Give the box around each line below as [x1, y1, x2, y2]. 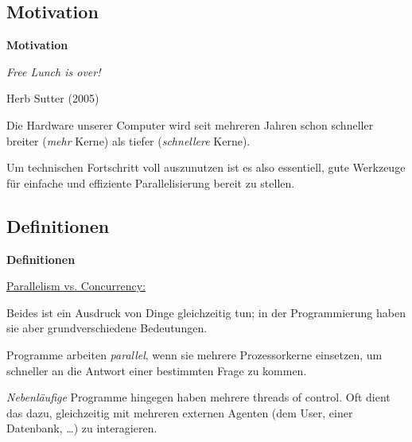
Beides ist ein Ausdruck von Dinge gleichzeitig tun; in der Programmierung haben [6, 304, 406, 320]
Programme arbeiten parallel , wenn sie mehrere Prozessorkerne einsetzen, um [6, 346, 383, 363]
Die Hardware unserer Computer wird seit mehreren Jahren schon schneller [6, 116, 374, 133]
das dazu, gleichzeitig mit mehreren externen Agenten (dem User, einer [6, 404, 353, 421]
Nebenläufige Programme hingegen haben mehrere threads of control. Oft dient [6, 389, 391, 405]
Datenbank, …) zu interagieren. [6, 420, 157, 436]
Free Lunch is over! [6, 63, 101, 79]
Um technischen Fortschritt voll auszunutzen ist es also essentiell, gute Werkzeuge [6, 159, 406, 176]
